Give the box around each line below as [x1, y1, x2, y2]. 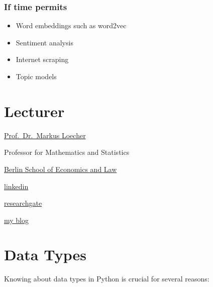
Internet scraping [16, 54, 69, 65]
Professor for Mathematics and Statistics [4, 147, 130, 157]
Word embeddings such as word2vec [16, 20, 127, 31]
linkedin [4, 181, 29, 191]
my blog [4, 214, 29, 225]
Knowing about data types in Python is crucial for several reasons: [4, 273, 209, 284]
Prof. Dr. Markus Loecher [4, 130, 86, 140]
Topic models [16, 71, 57, 81]
